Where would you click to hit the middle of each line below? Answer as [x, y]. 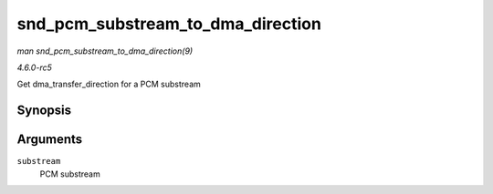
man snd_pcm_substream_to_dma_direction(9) [105, 51]
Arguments [50, 140]
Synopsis [44, 111]
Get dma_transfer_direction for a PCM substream [109, 84]
